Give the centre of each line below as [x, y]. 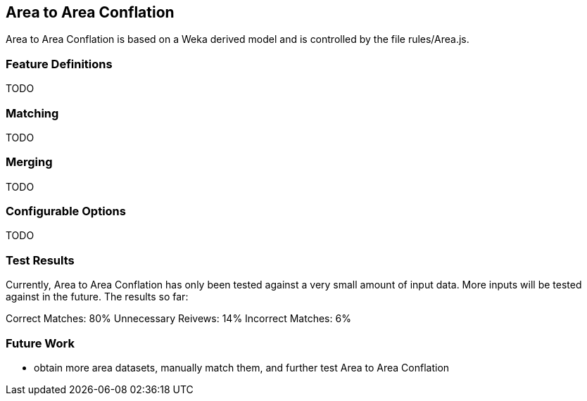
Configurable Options [66, 211]
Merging [29, 162]
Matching [32, 113]
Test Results [40, 260]
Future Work [40, 343]
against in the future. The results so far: [97, 297]
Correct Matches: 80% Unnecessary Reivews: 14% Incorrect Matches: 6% [178, 319]
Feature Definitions [59, 64]
